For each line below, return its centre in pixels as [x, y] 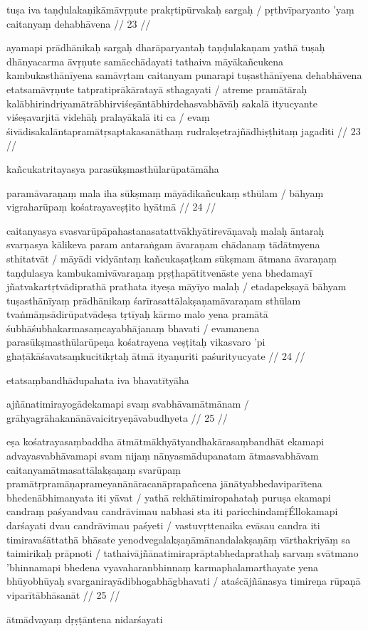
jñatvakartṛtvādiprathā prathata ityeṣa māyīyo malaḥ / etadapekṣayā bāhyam [177, 286]
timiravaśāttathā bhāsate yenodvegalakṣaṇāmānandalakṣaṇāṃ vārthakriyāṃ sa [179, 539]
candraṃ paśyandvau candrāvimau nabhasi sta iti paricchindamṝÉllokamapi [172, 511]
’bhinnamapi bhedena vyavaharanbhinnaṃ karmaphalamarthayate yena [163, 567]
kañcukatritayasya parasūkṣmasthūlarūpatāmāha [113, 168]
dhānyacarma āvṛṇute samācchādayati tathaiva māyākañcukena [145, 61]
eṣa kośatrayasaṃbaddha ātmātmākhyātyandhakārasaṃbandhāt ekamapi [165, 441]
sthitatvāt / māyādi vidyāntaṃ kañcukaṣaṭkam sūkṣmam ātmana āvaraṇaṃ [172, 258]
